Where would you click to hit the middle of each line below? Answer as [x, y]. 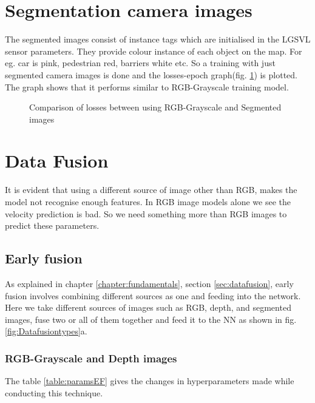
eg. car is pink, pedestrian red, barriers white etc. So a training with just [140, 63]
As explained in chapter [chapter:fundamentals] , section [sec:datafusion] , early [149, 283]
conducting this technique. [54, 392]
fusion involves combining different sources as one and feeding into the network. [153, 295]
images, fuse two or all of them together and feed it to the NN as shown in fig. [151, 319]
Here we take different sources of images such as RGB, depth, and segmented [148, 307]
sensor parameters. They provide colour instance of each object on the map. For [154, 51]
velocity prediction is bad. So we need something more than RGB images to [146, 213]
